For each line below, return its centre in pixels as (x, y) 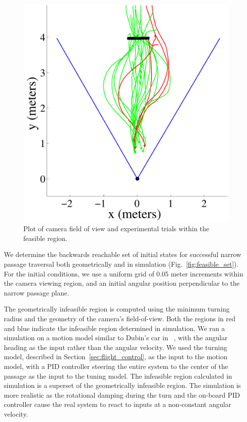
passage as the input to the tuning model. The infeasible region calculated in (118, 376)
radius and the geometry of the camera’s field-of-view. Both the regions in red (120, 318)
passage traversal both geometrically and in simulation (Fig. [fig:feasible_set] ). (121, 264)
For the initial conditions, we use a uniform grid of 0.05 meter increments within (123, 273)
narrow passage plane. (37, 292)
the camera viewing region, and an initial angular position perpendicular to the (122, 283)
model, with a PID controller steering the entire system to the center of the (116, 366)
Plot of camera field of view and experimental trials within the (116, 229)
